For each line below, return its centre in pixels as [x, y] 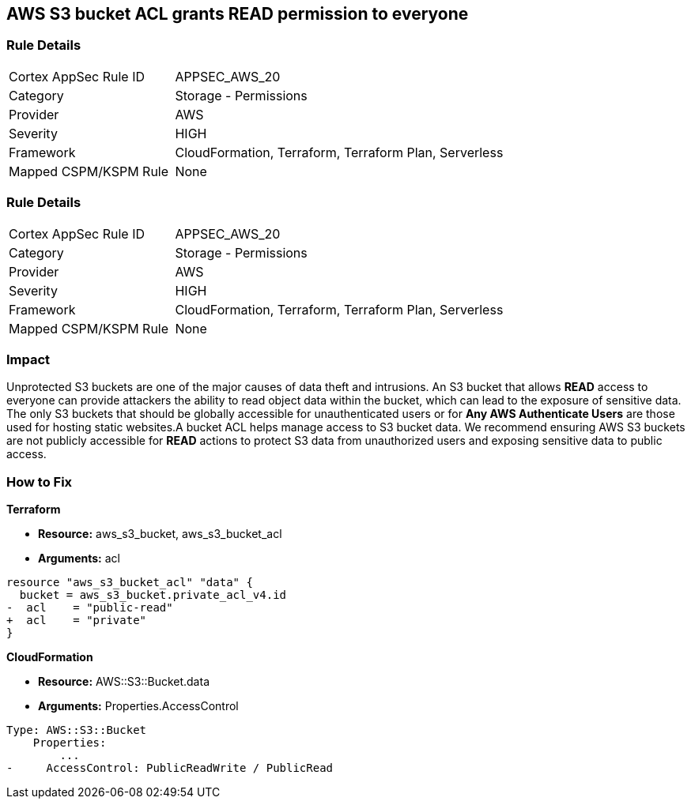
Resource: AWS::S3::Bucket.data [124, 682]
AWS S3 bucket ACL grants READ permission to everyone [238, 14]
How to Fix [40, 481]
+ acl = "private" [77, 621]
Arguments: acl [79, 559]
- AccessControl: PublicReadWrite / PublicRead [170, 768]
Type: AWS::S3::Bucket [77, 730]
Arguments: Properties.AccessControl [138, 706]
